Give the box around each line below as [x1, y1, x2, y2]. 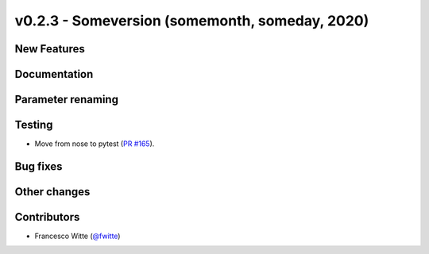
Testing [14, 118, 53, 132]
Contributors [14, 210, 80, 224]
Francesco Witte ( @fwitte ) [34, 231, 121, 241]
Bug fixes [14, 160, 63, 173]
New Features [14, 42, 85, 56]
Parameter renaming [14, 93, 119, 106]
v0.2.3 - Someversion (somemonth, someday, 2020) [14, 12, 369, 29]
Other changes [14, 185, 91, 198]
